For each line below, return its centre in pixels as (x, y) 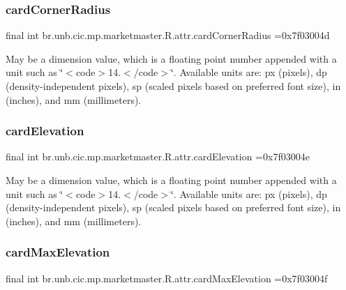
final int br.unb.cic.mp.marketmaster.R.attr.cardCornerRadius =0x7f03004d (168, 35)
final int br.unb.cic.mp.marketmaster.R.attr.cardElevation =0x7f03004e (158, 157)
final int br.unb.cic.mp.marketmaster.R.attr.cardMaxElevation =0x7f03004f (167, 278)
